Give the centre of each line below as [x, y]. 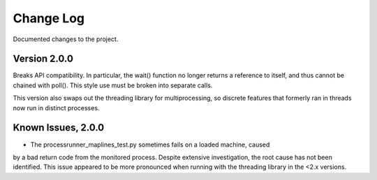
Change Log [49, 18]
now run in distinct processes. [56, 107]
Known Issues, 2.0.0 [59, 128]
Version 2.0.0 [43, 59]
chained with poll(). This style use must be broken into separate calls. [113, 85]
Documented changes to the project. [66, 39]
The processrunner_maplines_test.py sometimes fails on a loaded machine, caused [150, 144]
